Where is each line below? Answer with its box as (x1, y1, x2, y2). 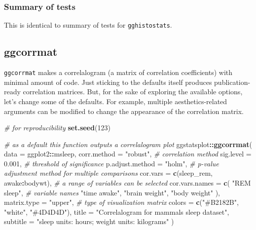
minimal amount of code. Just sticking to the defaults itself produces (4, 77, 212, 87)
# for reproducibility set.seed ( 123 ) (4, 122, 110, 133)
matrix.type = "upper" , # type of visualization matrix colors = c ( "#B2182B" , (4, 197, 239, 207)
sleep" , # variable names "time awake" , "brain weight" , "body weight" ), (4, 187, 220, 197)
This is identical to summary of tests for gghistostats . (4, 20, 172, 30)
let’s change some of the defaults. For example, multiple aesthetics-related (4, 96, 227, 106)
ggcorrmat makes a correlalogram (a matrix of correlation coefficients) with (4, 67, 233, 77)
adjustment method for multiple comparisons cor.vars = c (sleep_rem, (4, 168, 213, 178)
